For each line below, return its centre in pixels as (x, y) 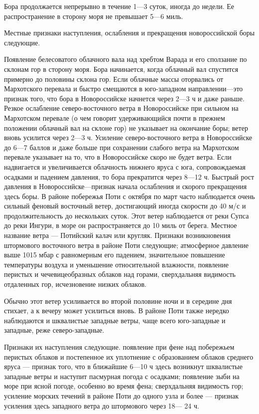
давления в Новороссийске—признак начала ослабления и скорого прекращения (126, 186)
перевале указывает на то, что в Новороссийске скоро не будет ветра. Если (118, 157)
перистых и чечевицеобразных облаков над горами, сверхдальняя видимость (120, 274)
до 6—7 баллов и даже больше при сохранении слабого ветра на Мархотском (122, 147)
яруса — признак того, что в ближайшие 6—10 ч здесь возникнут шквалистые (123, 366)
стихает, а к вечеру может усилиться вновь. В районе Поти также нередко (117, 310)
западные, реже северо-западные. (54, 330)
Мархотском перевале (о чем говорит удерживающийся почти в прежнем (115, 117)
